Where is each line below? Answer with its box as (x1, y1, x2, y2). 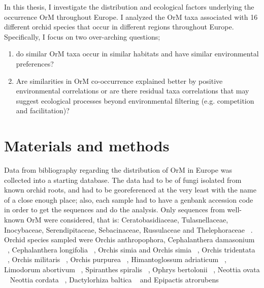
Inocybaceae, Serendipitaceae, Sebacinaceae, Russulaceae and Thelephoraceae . (4, 224, 253, 235)
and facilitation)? (16, 105, 70, 116)
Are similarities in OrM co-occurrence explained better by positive (16, 75, 223, 86)
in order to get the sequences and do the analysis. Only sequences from (4, 204, 225, 215)
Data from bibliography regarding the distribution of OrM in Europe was (4, 165, 232, 175)
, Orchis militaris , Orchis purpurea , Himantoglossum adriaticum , (8, 254, 226, 265)
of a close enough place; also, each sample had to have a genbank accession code (4, 194, 253, 205)
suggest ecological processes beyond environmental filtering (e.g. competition (16, 95, 254, 106)
